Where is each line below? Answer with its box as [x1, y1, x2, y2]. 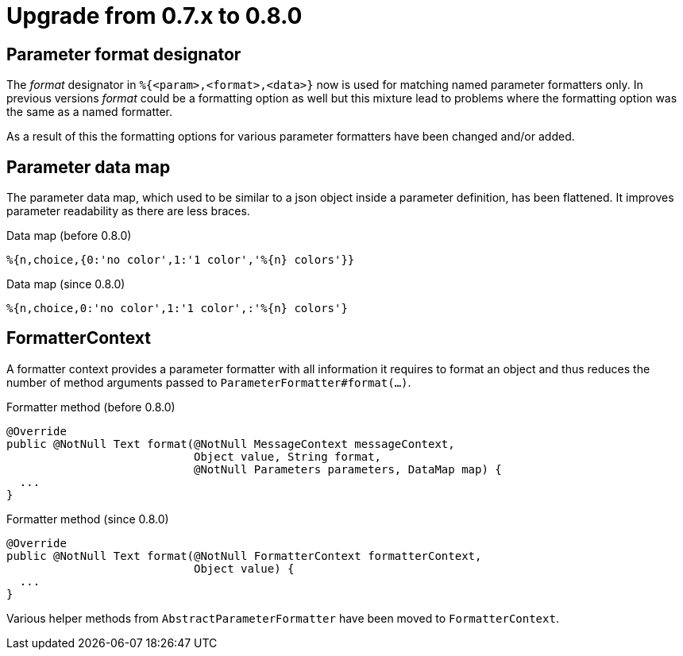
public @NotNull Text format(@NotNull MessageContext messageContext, [6, 437, 455, 450]
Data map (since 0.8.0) [6, 277, 125, 291]
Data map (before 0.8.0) [6, 229, 132, 243]
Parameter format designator [6, 44, 241, 64]
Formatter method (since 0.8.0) [6, 511, 169, 526]
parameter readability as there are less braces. [6, 204, 250, 218]
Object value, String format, [194, 450, 382, 463]
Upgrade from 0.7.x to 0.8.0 [6, 2, 303, 29]
